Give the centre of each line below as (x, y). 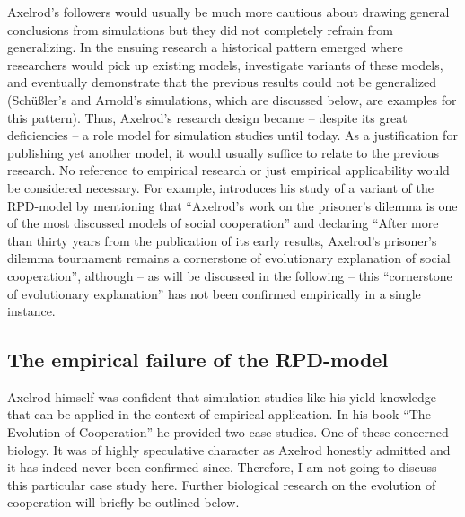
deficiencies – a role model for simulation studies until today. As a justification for (232, 135)
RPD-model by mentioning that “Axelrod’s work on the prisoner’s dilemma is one (232, 205)
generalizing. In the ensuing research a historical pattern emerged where (205, 47)
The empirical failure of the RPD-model (198, 359)
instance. (31, 311)
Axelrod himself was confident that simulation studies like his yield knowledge (222, 396)
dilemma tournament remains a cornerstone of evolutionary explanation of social (229, 258)
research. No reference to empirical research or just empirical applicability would (228, 170)
